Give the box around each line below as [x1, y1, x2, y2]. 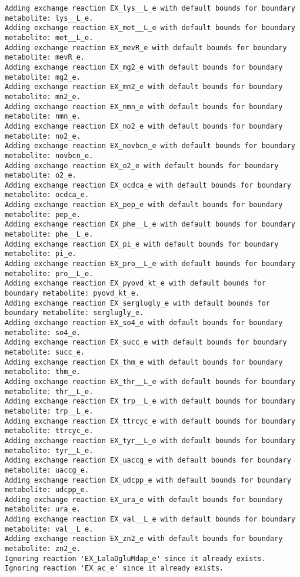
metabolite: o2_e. [5, 171, 76, 180]
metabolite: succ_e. [5, 347, 85, 356]
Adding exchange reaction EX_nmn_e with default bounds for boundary [5, 102, 283, 111]
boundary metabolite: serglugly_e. [5, 309, 144, 317]
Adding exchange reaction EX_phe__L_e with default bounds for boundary [5, 220, 295, 229]
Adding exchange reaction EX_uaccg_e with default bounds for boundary [5, 456, 291, 465]
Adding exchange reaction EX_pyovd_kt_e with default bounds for [5, 279, 266, 288]
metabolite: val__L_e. [5, 524, 94, 533]
